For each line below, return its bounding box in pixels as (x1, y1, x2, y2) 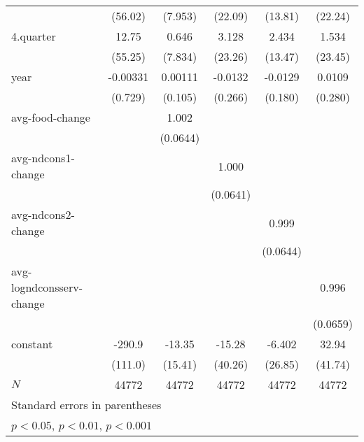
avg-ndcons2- (11, 206, 75, 222)
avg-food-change (11, 109, 90, 125)
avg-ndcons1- (11, 150, 75, 166)
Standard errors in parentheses (11, 397, 162, 413)
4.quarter (11, 28, 56, 44)
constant (11, 336, 53, 352)
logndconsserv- (11, 279, 83, 295)
